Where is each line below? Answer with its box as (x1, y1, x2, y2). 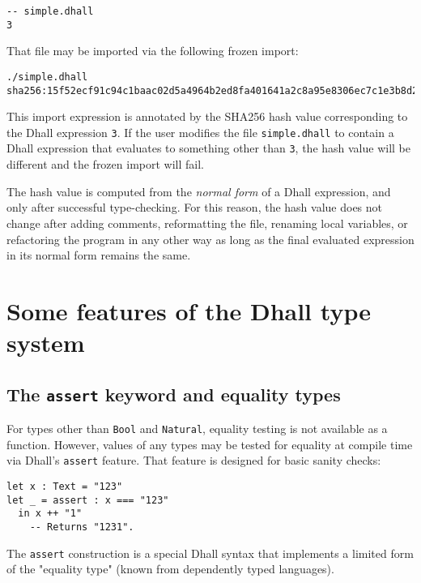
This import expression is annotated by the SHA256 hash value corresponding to (6, 108, 408, 125)
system (6, 326, 85, 359)
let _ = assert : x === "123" (6, 494, 169, 506)
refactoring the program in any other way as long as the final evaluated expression (6, 230, 415, 247)
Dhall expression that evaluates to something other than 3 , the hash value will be (6, 139, 411, 156)
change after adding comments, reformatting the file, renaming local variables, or (6, 214, 408, 231)
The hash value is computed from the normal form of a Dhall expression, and (6, 182, 391, 199)
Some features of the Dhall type (6, 294, 371, 327)
